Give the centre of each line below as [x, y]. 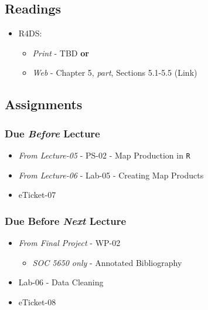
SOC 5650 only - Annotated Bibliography [107, 262]
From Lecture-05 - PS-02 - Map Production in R [104, 155]
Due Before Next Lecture [66, 220]
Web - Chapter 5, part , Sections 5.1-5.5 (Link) [115, 73]
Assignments [44, 104]
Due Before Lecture [52, 133]
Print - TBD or [61, 53]
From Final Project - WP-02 [69, 243]
